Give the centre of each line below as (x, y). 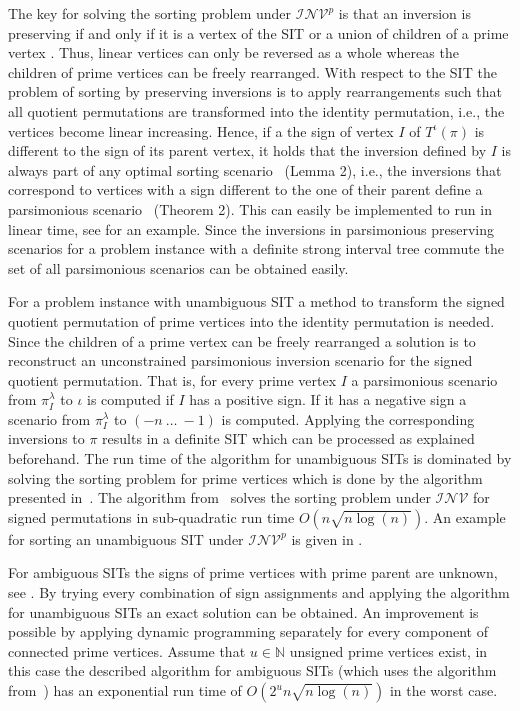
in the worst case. (443, 690)
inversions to (46, 438)
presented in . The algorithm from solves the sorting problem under (219, 497)
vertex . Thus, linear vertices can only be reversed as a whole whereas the (233, 52)
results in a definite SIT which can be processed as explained (288, 438)
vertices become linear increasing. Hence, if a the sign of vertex (201, 130)
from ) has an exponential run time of (125, 690)
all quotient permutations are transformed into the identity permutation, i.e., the (256, 110)
